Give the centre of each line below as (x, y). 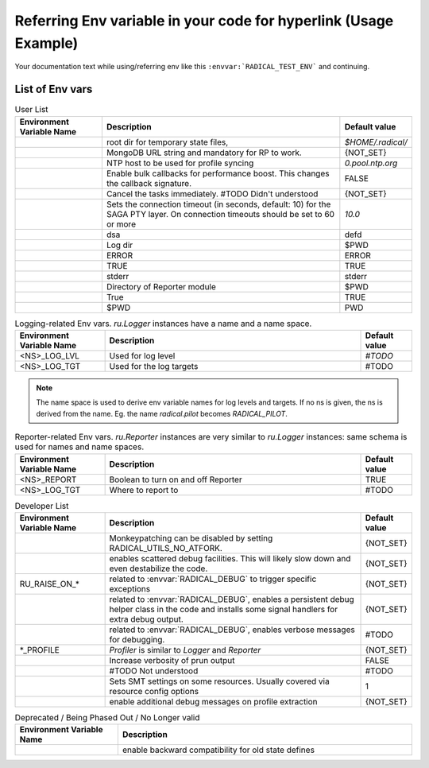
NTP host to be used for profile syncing (180, 163)
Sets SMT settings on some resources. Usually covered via (219, 681)
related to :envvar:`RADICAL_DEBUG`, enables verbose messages (232, 630)
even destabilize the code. (158, 568)
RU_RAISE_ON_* (49, 584)
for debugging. (137, 639)
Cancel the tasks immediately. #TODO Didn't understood (212, 193)
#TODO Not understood (154, 670)
